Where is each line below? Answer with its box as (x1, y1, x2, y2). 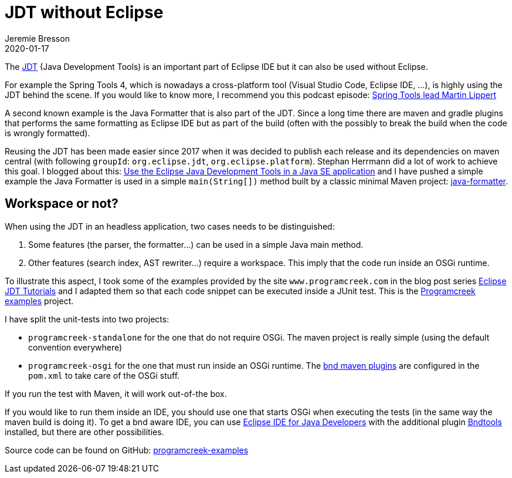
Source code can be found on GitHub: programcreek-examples (5, 445, 249, 455)
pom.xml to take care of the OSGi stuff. (28, 370, 180, 381)
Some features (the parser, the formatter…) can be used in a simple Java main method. (28, 239, 364, 250)
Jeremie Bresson (5, 33, 70, 43)
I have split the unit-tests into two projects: (5, 314, 169, 324)
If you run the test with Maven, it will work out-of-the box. (5, 388, 227, 399)
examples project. (5, 295, 74, 306)
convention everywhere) (28, 342, 123, 352)
